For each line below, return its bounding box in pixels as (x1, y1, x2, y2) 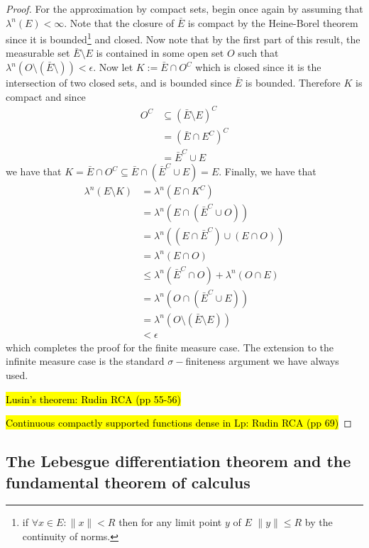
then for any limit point (119, 515, 222, 530)
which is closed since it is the (195, 60, 321, 75)
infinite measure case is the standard (6, 354, 165, 368)
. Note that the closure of (64, 15, 175, 30)
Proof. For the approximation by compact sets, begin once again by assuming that (6, 1, 363, 16)
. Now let (93, 60, 133, 75)
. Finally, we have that (219, 164, 316, 179)
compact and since (6, 89, 86, 104)
